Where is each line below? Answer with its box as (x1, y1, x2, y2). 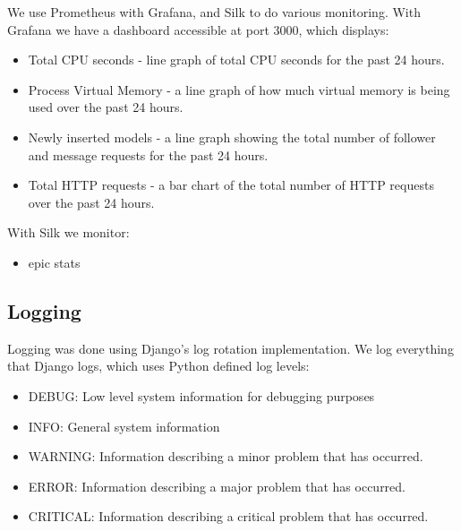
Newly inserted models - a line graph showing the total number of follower (28, 127, 436, 146)
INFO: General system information (28, 416, 220, 435)
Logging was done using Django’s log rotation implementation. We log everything (7, 338, 454, 357)
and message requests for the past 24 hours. (28, 145, 269, 164)
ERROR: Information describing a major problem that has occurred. (28, 476, 406, 495)
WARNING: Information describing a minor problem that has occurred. (28, 447, 423, 466)
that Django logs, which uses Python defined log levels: (7, 356, 310, 375)
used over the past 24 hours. (28, 98, 184, 116)
